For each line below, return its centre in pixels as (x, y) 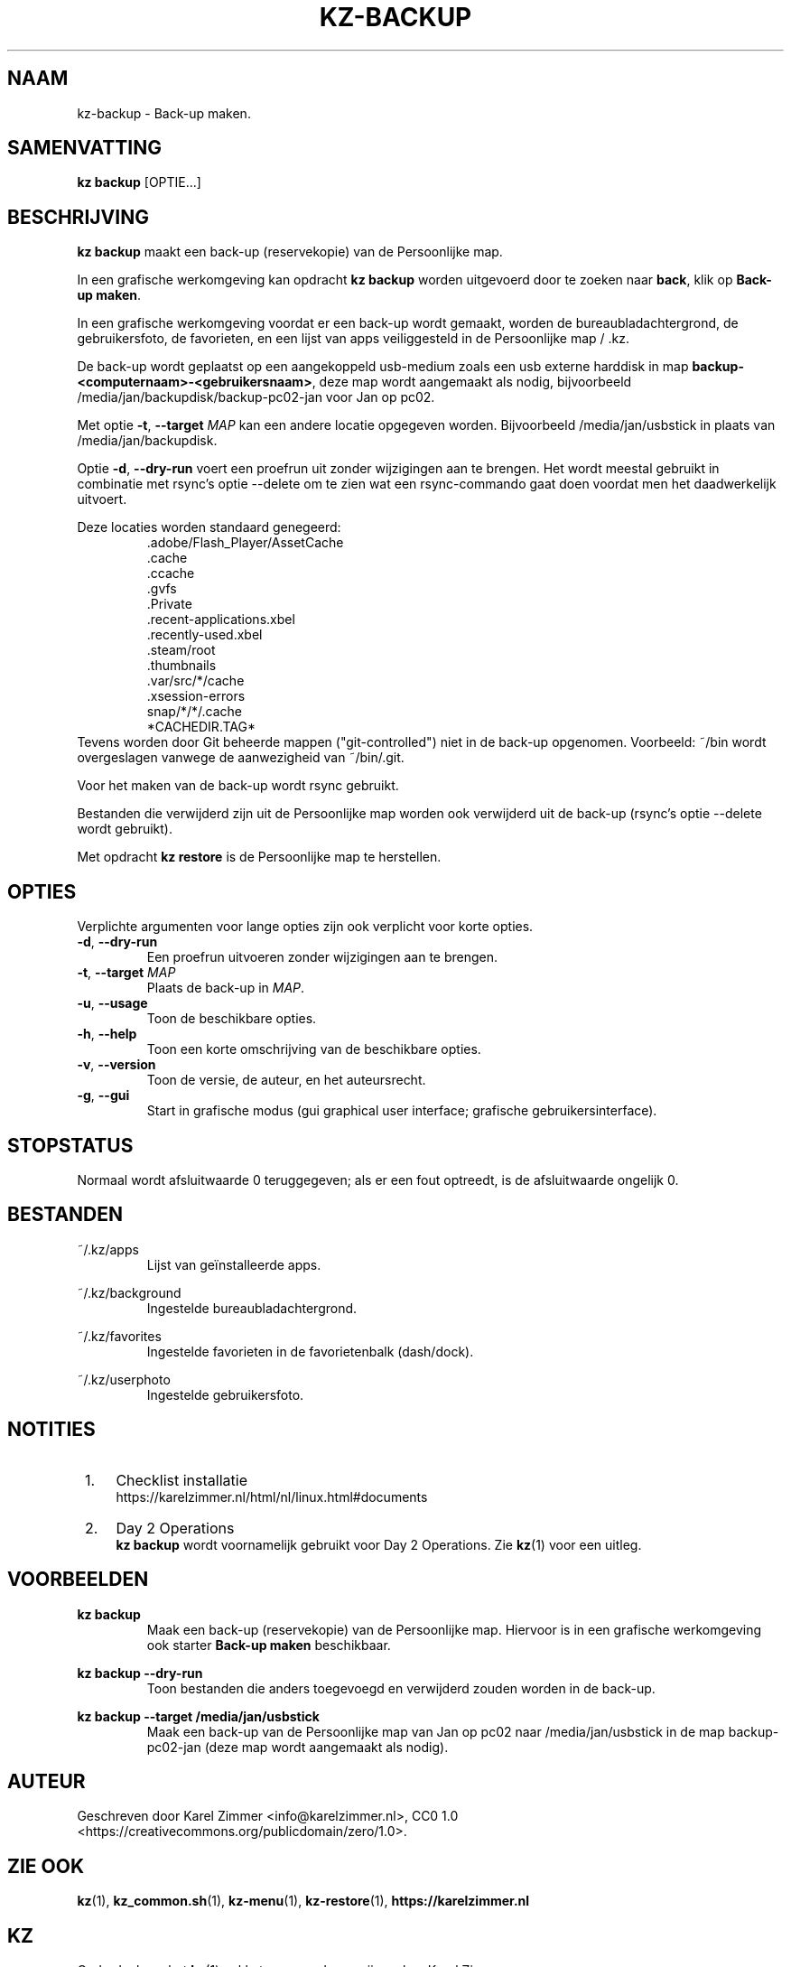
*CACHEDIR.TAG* (201, 727)
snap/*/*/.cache (194, 712)
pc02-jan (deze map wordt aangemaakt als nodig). (298, 1747)
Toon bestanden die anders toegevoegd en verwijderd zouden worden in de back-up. (401, 1688)
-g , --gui (103, 1095)
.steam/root (181, 650)
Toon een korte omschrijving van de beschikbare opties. (314, 1049)
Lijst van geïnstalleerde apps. (234, 1264)
